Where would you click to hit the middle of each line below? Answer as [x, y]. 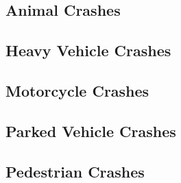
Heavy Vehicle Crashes [88, 50]
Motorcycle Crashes [77, 90]
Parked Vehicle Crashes [91, 131]
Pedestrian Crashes [75, 171]
